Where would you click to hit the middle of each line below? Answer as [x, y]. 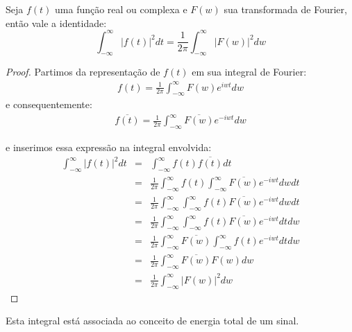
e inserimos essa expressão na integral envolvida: [109, 147]
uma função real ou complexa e [121, 9]
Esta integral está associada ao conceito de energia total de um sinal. [152, 321]
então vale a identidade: [56, 23]
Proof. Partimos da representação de [83, 72]
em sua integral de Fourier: [249, 72]
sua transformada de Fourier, [285, 9]
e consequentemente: [49, 104]
